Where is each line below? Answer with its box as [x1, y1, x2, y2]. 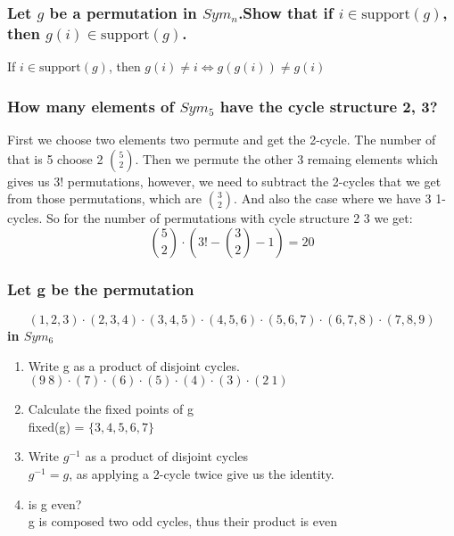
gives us [7, 171, 50, 190]
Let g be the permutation [7, 277, 194, 300]
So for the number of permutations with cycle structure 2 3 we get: [46, 209, 413, 227]
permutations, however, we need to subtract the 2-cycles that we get [67, 171, 442, 190]
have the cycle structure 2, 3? [219, 95, 438, 117]
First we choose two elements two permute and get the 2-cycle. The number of [7, 129, 436, 148]
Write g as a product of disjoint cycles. [28, 356, 240, 375]
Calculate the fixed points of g [28, 400, 194, 418]
